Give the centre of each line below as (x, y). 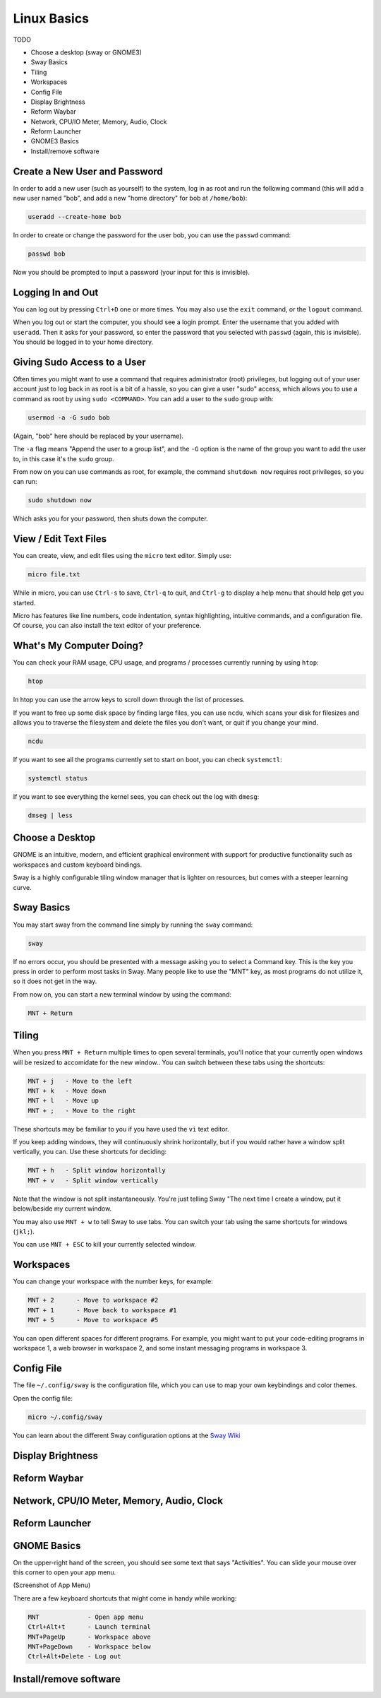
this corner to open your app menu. (65, 1572)
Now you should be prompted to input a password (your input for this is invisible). (132, 273)
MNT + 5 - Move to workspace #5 (93, 1320)
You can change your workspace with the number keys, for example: (113, 1281)
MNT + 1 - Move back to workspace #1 (102, 1310)
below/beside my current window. (62, 1209)
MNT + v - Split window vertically (93, 1180)
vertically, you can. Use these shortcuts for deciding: (90, 1152)
